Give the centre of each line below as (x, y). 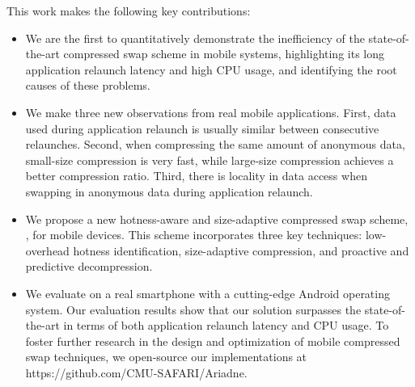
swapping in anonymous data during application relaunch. (169, 191)
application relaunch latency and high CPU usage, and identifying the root (211, 69)
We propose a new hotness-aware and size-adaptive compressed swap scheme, (217, 219)
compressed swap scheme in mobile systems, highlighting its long (224, 54)
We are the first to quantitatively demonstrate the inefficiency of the (195, 38)
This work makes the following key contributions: (129, 11)
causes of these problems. (88, 85)
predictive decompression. (89, 266)
